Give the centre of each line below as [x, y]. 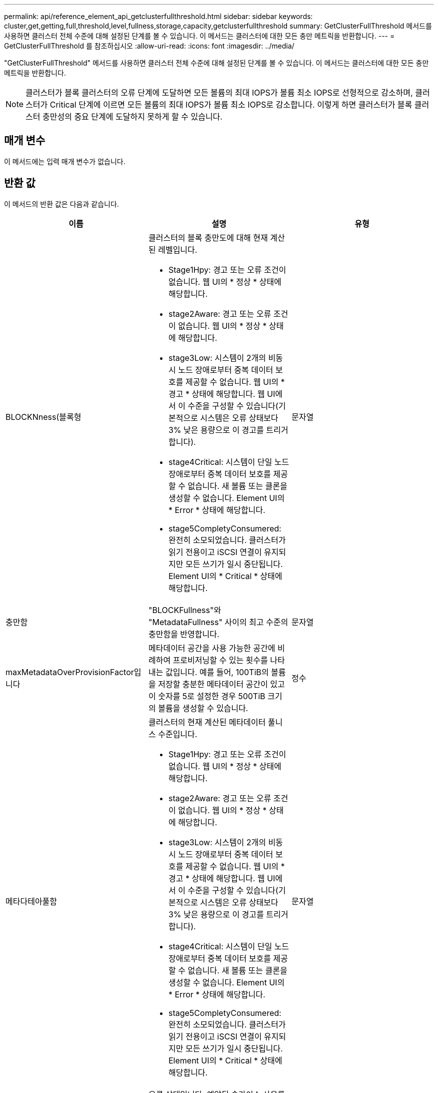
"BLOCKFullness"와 [185, 610]
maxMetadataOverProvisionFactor [70, 672]
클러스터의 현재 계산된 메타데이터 [207, 722]
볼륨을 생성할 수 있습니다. [203, 708]
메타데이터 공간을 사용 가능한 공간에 [212, 648]
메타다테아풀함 [31, 901]
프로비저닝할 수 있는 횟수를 [220, 660]
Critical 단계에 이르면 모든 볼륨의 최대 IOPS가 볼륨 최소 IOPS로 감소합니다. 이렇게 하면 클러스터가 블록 [231, 105]
